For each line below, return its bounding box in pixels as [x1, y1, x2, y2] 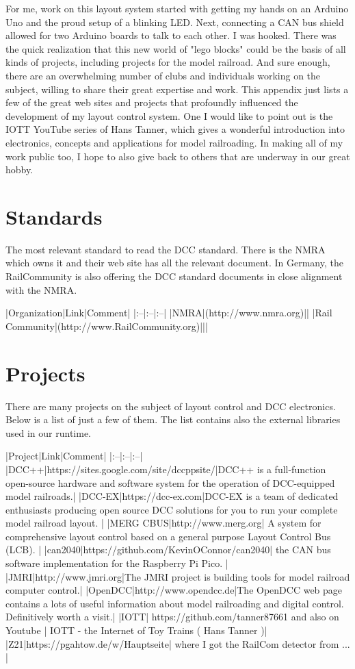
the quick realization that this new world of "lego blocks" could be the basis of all [5, 41, 346, 55]
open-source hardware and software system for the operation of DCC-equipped [5, 475, 335, 490]
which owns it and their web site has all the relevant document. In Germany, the [5, 255, 343, 270]
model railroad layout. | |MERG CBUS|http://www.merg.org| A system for [5, 516, 321, 530]
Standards [5, 202, 103, 230]
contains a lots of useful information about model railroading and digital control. [5, 596, 344, 610]
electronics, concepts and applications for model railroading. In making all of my [5, 135, 343, 149]
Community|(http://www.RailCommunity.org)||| [5, 318, 208, 333]
